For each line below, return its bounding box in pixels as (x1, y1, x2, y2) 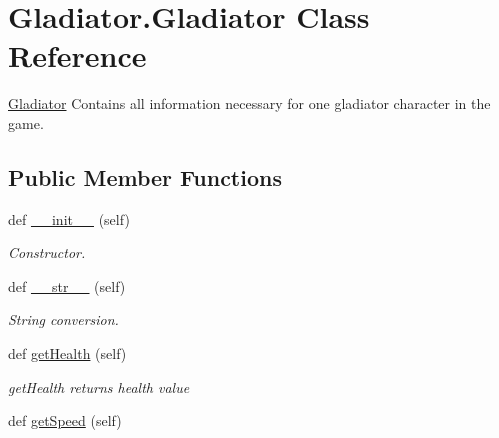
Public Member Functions (8, 161, 282, 192)
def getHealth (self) (8, 343, 127, 364)
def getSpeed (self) (8, 410, 122, 431)
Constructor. (8, 242, 86, 263)
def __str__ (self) (8, 275, 126, 296)
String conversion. (8, 309, 119, 330)
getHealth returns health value (8, 376, 190, 397)
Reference (8, 35, 147, 76)
